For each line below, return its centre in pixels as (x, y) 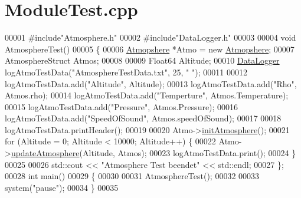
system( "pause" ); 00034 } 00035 (62, 187)
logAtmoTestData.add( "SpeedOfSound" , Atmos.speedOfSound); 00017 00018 (143, 118)
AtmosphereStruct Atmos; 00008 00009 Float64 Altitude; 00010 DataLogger (142, 60)
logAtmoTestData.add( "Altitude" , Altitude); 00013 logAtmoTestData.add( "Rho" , (151, 83)
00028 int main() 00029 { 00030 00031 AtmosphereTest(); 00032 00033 (132, 176)
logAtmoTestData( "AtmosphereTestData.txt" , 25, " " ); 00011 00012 (126, 72)
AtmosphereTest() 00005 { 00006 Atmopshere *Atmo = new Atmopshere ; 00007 (150, 49)
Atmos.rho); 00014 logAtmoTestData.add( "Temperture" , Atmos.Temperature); (147, 95)
